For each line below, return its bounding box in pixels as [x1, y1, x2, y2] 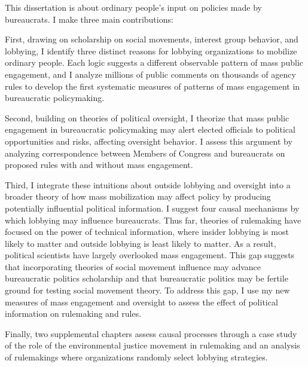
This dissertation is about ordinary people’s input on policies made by [5, 1, 262, 13]
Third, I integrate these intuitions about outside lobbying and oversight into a [5, 178, 291, 191]
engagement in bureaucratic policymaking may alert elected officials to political [5, 123, 295, 136]
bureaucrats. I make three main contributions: [5, 13, 173, 25]
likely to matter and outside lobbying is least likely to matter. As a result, [5, 237, 276, 249]
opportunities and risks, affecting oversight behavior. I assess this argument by [5, 134, 292, 147]
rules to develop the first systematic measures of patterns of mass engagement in [5, 79, 300, 92]
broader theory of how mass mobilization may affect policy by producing [5, 190, 271, 203]
